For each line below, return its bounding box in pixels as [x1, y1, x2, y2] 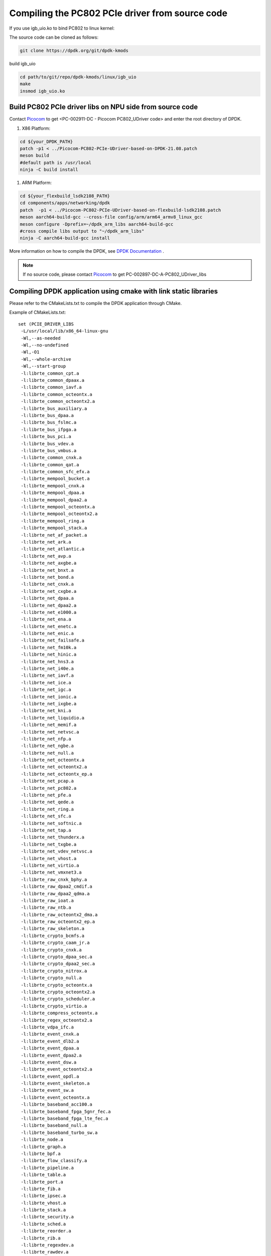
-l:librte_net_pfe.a [21, 792, 71, 798]
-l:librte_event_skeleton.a [21, 1081, 90, 1086]
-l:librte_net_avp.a [21, 553, 71, 559]
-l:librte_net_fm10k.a [21, 645, 77, 650]
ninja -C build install [20, 167, 79, 173]
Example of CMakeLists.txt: [9, 309, 66, 316]
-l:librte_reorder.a [21, 1228, 71, 1234]
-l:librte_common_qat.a [21, 462, 79, 467]
